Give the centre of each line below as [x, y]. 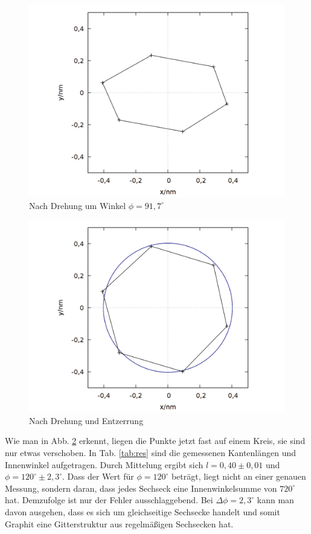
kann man [275, 500]
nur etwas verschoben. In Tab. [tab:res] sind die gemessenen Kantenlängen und [151, 452]
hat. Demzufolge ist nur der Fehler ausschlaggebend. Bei [109, 500]
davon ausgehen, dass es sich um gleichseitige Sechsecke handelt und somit [143, 511]
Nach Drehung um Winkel [78, 205]
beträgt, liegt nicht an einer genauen [239, 476]
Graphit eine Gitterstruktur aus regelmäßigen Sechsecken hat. [119, 523]
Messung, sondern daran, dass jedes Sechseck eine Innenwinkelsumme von [141, 488]
